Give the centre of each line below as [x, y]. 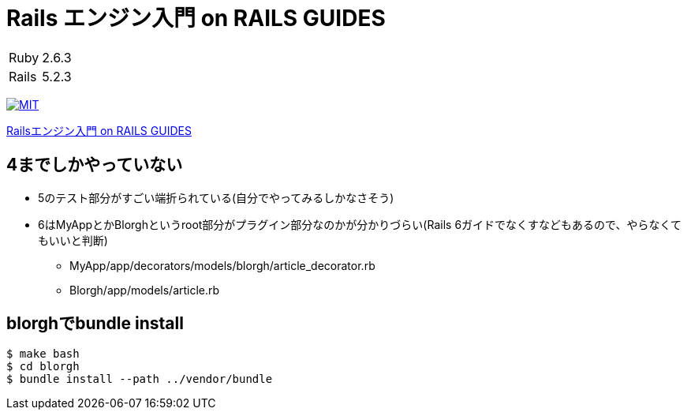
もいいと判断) [73, 240]
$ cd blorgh [43, 367]
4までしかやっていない [95, 165]
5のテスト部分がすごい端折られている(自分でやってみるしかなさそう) [216, 197]
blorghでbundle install [95, 324]
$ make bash [43, 354]
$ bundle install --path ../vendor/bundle [140, 379]
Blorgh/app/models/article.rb [145, 290]
